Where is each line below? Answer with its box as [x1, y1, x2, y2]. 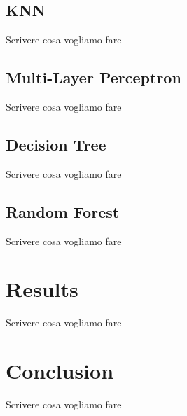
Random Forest [6, 200, 120, 222]
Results [6, 275, 78, 303]
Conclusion [6, 356, 114, 385]
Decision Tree [6, 133, 106, 155]
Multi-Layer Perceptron [6, 67, 181, 88]
